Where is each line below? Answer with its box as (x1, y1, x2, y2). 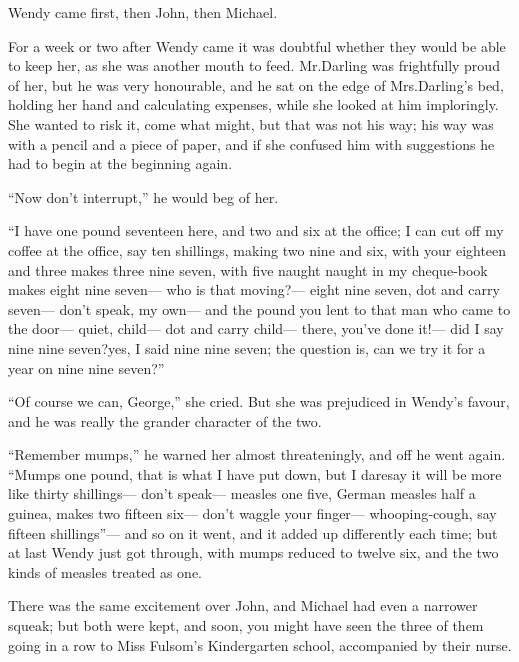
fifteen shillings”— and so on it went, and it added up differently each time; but (8, 522, 498, 543)
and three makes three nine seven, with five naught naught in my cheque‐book (8, 259, 488, 280)
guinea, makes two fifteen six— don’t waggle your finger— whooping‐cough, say (8, 503, 497, 524)
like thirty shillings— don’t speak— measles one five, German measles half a (8, 483, 476, 504)
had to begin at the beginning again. (8, 153, 233, 174)
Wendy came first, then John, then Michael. (8, 2, 278, 22)
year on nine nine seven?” (8, 357, 165, 378)
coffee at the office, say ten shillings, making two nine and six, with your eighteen (8, 239, 507, 260)
